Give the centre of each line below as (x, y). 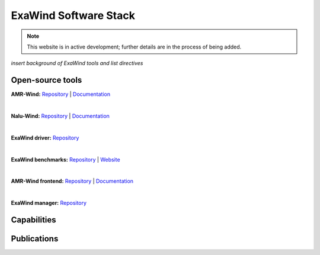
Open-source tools (47, 80)
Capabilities (33, 220)
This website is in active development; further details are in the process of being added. (134, 47)
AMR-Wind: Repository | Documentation (61, 94)
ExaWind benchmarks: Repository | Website (66, 159)
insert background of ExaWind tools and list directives (77, 63)
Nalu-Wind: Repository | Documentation (60, 116)
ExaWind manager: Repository (49, 203)
